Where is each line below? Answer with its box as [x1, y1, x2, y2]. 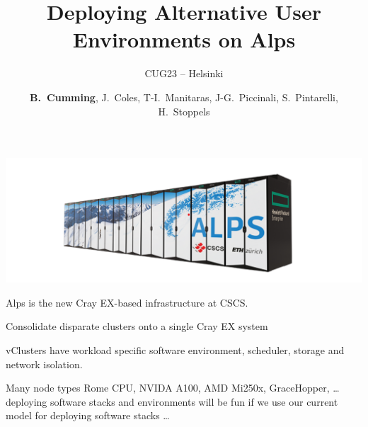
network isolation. [6, 356, 83, 371]
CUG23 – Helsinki [144, 66, 224, 81]
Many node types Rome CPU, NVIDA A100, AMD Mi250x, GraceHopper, [6, 380, 330, 395]
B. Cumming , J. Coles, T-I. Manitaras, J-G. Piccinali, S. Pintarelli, [30, 89, 338, 104]
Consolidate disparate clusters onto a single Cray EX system [6, 319, 268, 334]
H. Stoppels [158, 103, 210, 118]
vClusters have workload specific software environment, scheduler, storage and [6, 343, 345, 358]
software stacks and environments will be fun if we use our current [50, 394, 338, 409]
